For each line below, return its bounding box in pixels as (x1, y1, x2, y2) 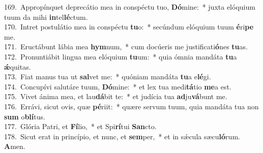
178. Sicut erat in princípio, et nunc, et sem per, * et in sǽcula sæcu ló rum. (4, 131, 240, 141)
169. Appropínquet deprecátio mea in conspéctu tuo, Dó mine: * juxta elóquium (4, 2, 255, 12)
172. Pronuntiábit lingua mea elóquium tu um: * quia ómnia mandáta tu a (4, 51, 237, 62)
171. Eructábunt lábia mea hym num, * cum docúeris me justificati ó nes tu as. (4, 41, 248, 52)
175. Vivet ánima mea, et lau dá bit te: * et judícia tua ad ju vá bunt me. (4, 91, 227, 102)
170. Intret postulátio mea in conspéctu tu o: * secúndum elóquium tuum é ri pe (4, 21, 254, 32)
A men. (4, 141, 25, 151)
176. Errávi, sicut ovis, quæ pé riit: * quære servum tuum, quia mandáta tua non (4, 101, 259, 111)
